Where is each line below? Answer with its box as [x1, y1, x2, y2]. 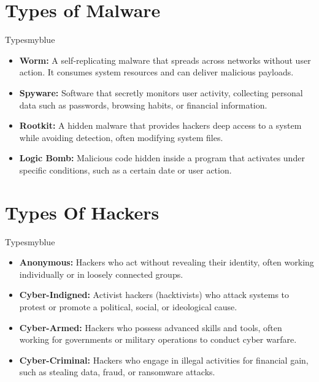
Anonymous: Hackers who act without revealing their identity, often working [19, 256, 314, 269]
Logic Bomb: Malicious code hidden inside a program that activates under [19, 151, 305, 164]
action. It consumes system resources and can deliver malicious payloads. [19, 66, 294, 78]
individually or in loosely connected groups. [19, 267, 183, 280]
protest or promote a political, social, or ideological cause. [19, 300, 237, 313]
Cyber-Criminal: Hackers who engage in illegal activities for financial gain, [19, 353, 309, 366]
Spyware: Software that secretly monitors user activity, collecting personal [19, 86, 303, 99]
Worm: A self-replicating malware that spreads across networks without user [19, 53, 311, 66]
